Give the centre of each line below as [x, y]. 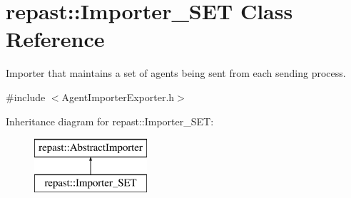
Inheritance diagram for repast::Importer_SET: [110, 121]
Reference [55, 39]
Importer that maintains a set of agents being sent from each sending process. [176, 73]
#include [26, 97]
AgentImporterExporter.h [118, 97]
